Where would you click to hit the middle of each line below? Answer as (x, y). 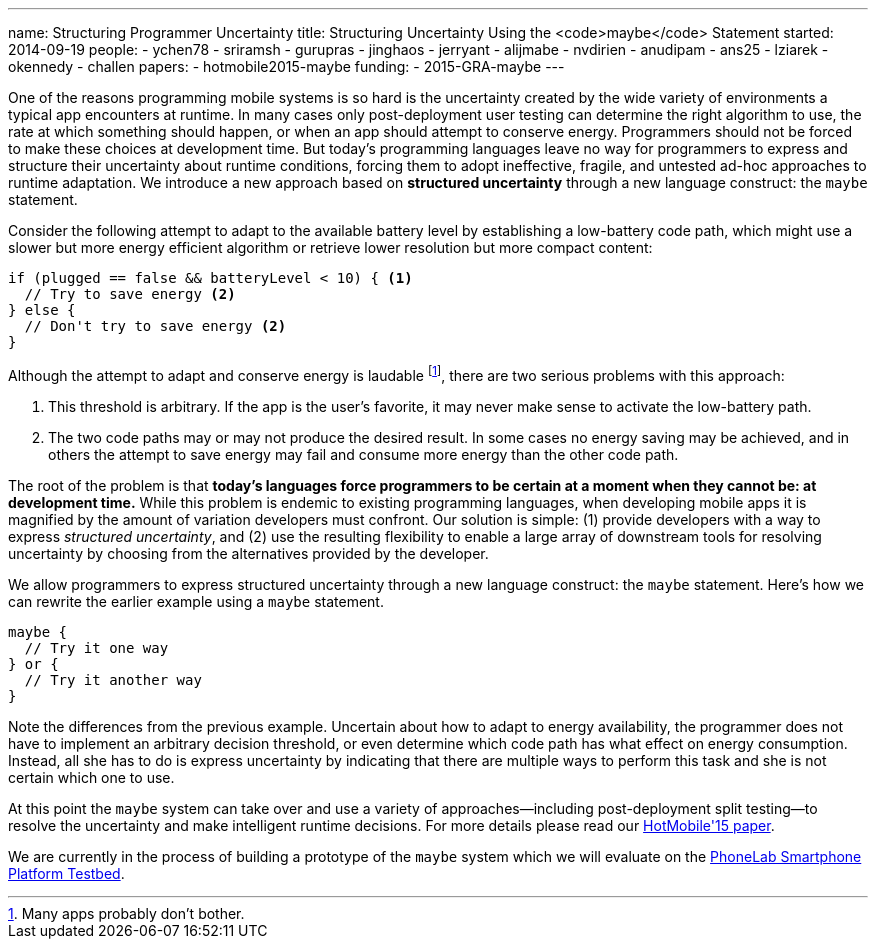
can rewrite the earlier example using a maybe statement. (196, 601)
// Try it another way (113, 679)
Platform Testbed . (66, 873)
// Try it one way (96, 647)
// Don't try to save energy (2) (155, 326)
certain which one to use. (91, 777)
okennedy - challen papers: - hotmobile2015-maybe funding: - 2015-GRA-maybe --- (286, 66)
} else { (42, 310)
